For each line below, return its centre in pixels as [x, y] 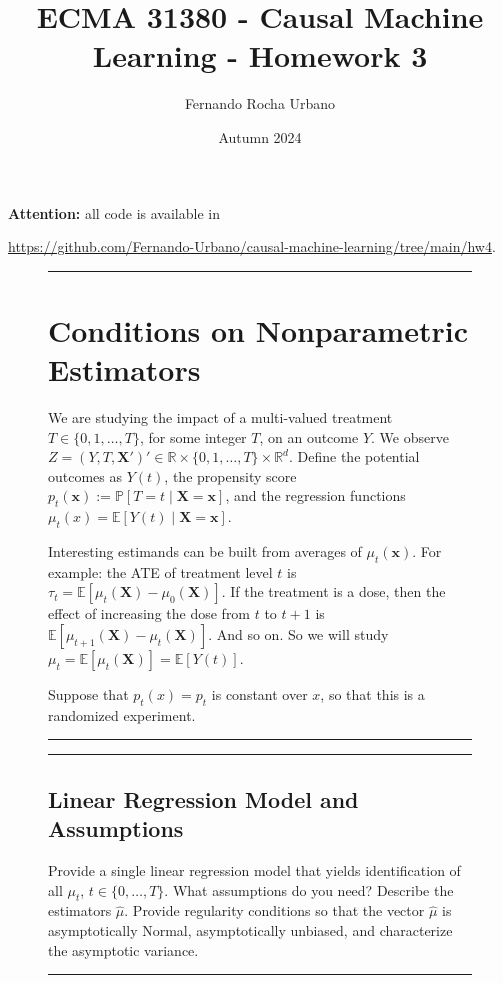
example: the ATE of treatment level [160, 571]
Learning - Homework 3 [260, 55]
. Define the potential [354, 456]
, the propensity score [230, 475]
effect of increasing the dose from [149, 613]
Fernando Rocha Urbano [260, 103]
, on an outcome [309, 436]
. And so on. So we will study [298, 633]
